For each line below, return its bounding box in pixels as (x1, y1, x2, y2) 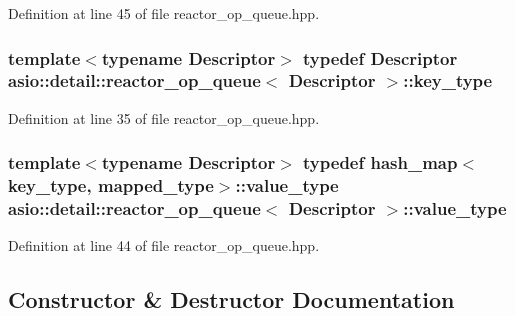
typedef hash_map (303, 150, 458, 175)
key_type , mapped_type (8, 173, 214, 198)
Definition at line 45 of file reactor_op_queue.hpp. (8, 3, 320, 23)
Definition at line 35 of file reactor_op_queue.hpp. (8, 107, 320, 128)
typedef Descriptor (303, 45, 458, 70)
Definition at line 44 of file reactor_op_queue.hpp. (8, 235, 320, 256)
